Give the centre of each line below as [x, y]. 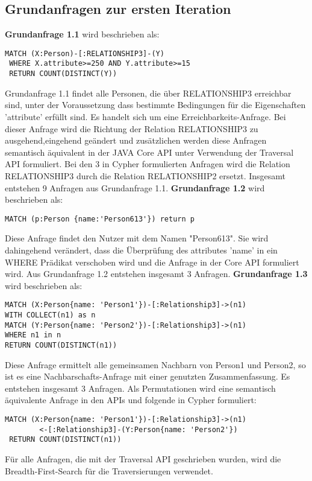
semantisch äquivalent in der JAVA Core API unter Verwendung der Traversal [149, 152]
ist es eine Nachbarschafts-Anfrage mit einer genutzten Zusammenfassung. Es [148, 376]
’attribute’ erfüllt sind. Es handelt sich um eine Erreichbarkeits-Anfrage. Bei [145, 116]
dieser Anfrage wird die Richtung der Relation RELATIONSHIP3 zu [132, 128]
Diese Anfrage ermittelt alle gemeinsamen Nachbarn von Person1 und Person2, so [155, 364]
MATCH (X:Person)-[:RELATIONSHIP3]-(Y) [85, 53]
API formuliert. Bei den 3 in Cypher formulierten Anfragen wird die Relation [148, 164]
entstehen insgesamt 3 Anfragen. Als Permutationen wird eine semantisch [140, 388]
